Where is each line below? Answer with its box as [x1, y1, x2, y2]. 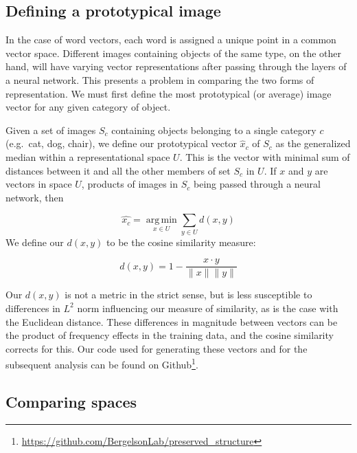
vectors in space [5, 177, 72, 191]
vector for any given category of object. [5, 100, 171, 114]
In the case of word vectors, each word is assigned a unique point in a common [5, 32, 336, 47]
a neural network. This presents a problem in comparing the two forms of [5, 72, 314, 87]
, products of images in [81, 177, 178, 191]
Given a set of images [5, 122, 96, 137]
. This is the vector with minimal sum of [179, 149, 350, 164]
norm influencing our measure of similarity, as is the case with [77, 300, 338, 315]
